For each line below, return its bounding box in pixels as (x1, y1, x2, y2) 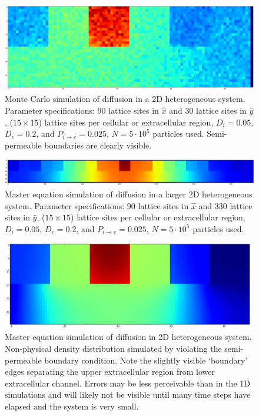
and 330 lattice (198, 199, 253, 212)
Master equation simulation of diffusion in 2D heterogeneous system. (5, 331, 252, 343)
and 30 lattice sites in (169, 104, 247, 116)
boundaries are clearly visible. (44, 138, 152, 151)
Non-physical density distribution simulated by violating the (5, 342, 222, 354)
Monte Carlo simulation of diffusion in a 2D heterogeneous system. (5, 93, 245, 105)
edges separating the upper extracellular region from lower (5, 365, 215, 378)
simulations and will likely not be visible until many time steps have (5, 388, 251, 401)
